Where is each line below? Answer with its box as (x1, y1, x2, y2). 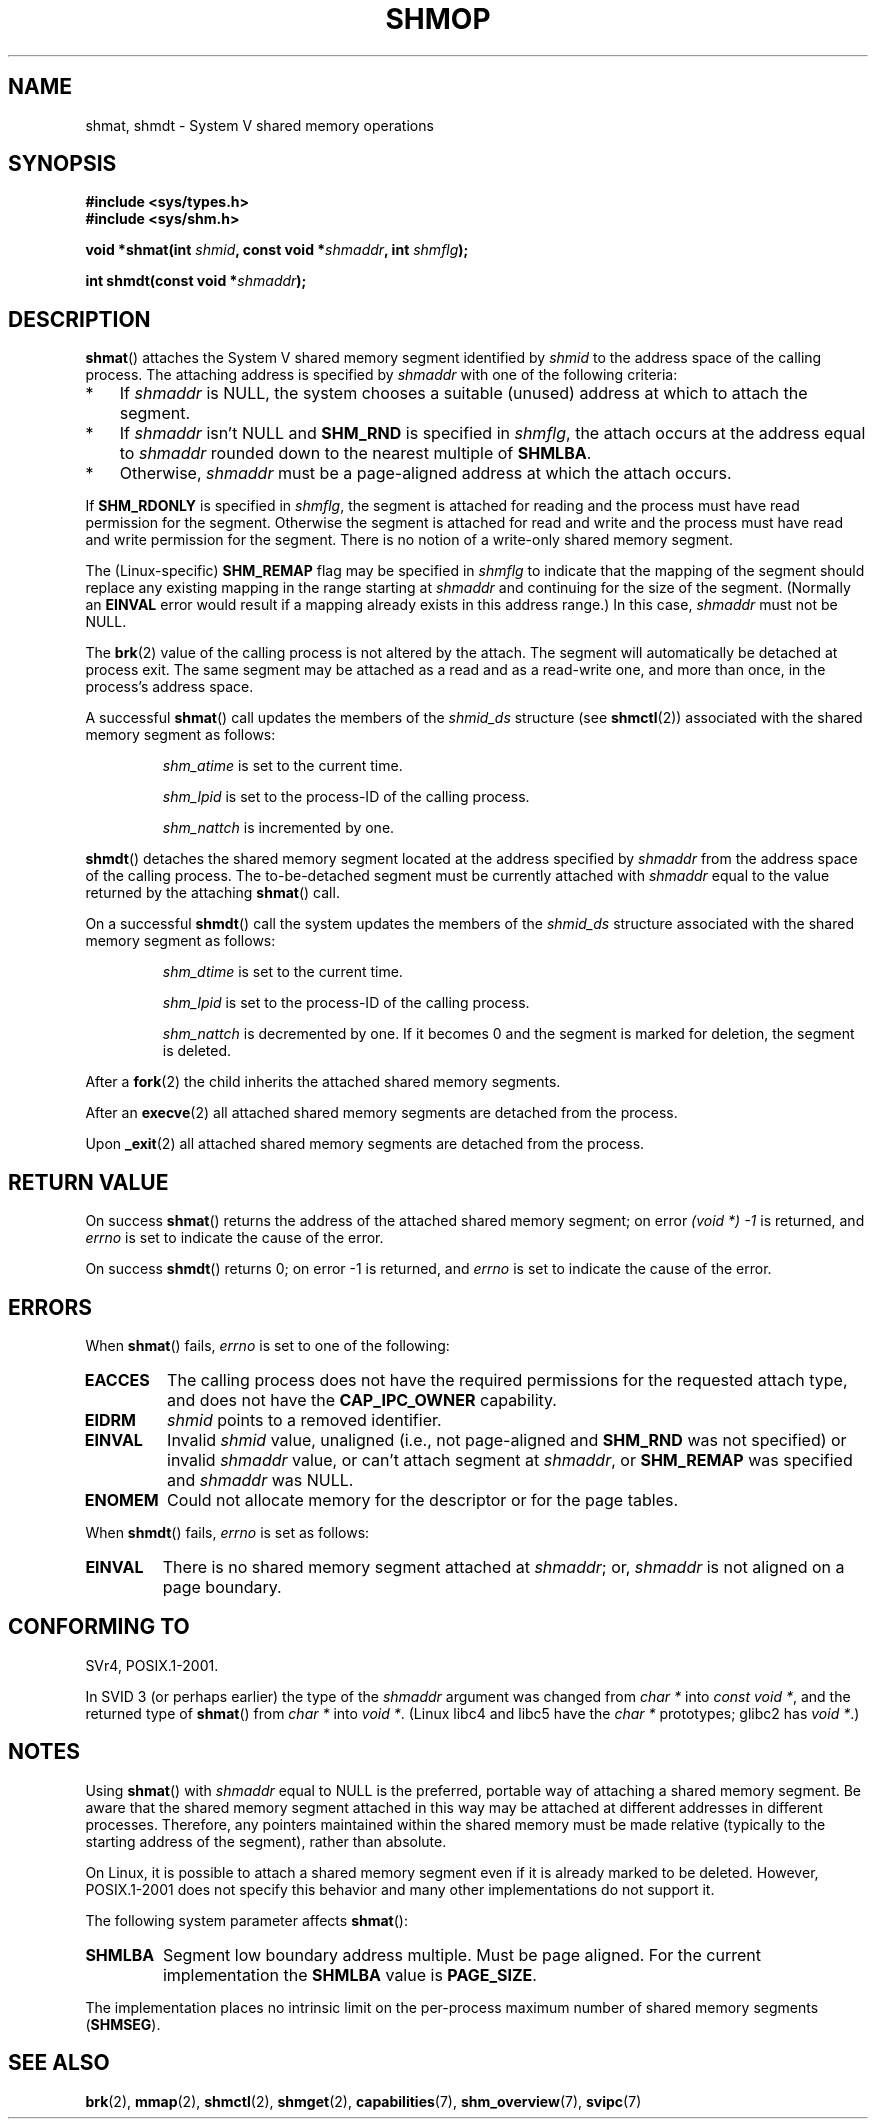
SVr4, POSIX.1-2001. (85, 1656, 219, 1674)
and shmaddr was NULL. (167, 1469, 354, 1490)
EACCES (84, 1369, 150, 1390)
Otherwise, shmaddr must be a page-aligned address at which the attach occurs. (119, 463, 732, 484)
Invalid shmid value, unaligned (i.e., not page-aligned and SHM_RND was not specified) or (167, 1429, 847, 1450)
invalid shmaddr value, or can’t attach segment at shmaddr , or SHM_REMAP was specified (167, 1449, 853, 1470)
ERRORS (8, 1294, 93, 1320)
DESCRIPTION (8, 306, 151, 332)
